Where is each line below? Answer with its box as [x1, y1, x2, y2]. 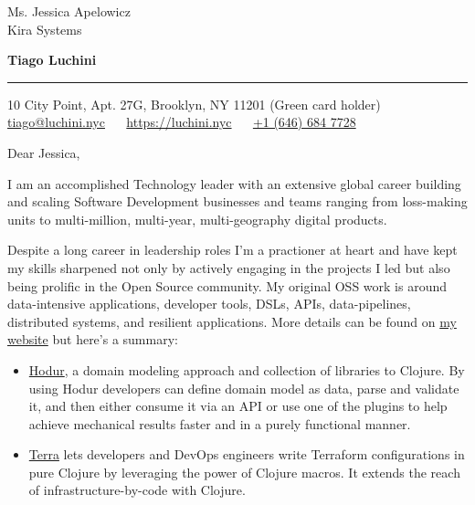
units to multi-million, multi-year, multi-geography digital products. [7, 209, 387, 228]
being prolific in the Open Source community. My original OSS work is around [7, 276, 448, 295]
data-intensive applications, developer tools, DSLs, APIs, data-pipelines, [7, 294, 411, 313]
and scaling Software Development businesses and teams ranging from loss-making [7, 192, 468, 211]
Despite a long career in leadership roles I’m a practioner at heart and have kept [7, 240, 458, 259]
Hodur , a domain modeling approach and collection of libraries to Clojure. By [28, 360, 465, 379]
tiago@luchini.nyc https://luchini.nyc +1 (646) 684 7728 [7, 112, 356, 132]
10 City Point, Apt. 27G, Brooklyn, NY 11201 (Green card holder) [7, 94, 381, 113]
